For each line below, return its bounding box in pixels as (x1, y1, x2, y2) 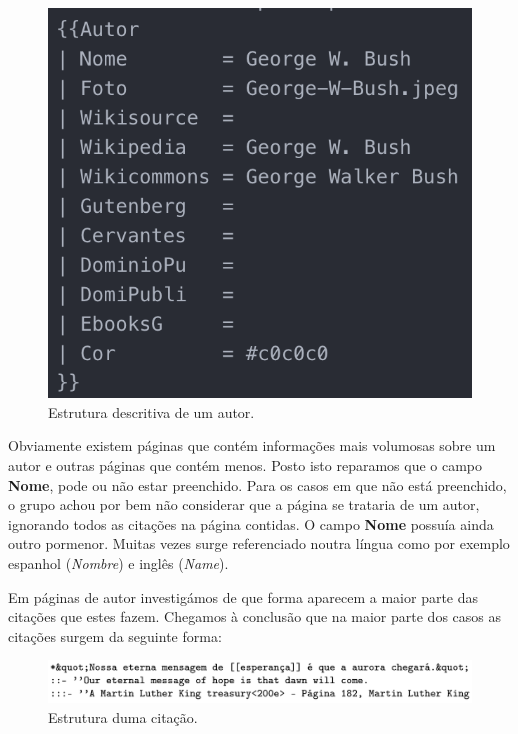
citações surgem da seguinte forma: (8, 625, 222, 646)
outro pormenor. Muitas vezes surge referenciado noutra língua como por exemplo (8, 533, 510, 554)
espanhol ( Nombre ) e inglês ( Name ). (8, 553, 229, 574)
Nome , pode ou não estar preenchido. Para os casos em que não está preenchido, (8, 474, 507, 495)
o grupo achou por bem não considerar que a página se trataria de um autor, (8, 494, 480, 515)
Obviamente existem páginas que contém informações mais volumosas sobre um (8, 435, 496, 456)
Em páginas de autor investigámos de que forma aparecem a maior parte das (8, 586, 479, 607)
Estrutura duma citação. (48, 706, 198, 727)
